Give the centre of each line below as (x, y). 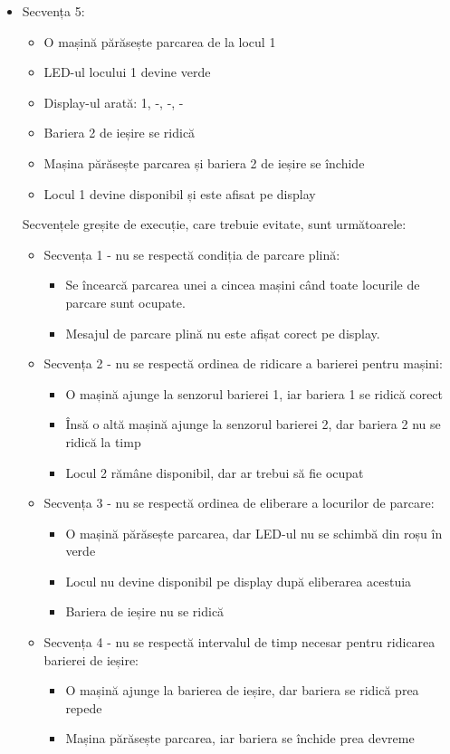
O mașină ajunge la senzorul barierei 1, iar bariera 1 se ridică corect (254, 393)
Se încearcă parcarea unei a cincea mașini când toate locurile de (243, 285)
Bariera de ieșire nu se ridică (145, 611)
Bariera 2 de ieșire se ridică (120, 133)
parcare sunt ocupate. (125, 302)
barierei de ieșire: (91, 659)
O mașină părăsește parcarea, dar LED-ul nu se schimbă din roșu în (254, 533)
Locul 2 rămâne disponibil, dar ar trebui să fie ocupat (215, 472)
